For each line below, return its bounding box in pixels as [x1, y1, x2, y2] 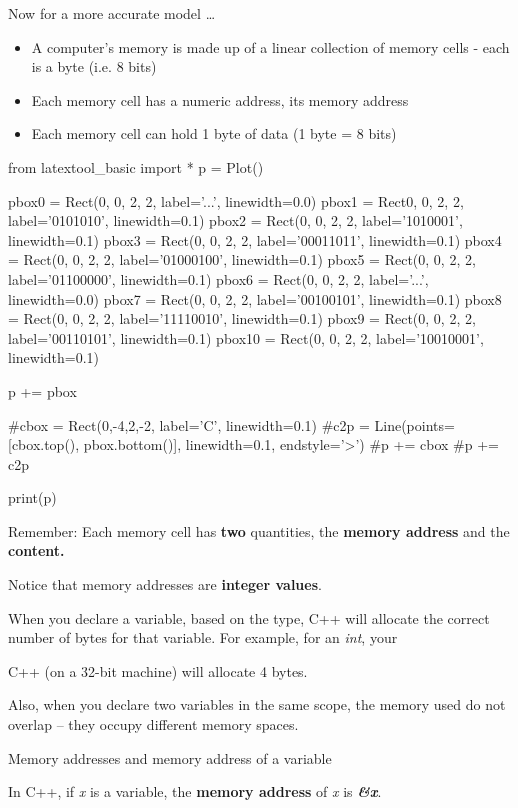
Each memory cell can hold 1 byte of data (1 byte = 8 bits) [31, 123, 397, 144]
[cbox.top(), [8, 434, 80, 455]
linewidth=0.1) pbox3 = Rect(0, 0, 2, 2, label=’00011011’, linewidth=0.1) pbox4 [8, 229, 502, 250]
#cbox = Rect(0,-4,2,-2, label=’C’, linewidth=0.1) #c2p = [8, 414, 370, 435]
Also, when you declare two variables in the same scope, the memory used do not [8, 694, 506, 715]
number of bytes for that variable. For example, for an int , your [8, 627, 398, 648]
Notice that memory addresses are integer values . [8, 574, 322, 595]
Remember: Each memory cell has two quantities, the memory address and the [8, 520, 510, 541]
